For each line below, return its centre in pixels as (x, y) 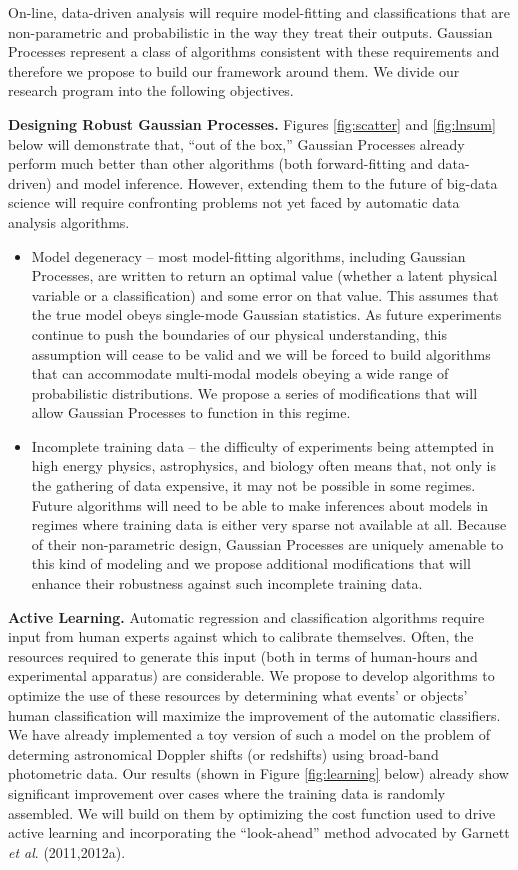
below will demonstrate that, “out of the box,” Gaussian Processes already (236, 143)
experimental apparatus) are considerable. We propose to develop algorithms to (251, 675)
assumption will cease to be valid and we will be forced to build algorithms (261, 353)
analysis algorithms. (69, 221)
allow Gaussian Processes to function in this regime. (191, 412)
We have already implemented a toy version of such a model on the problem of (249, 734)
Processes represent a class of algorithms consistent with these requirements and (254, 51)
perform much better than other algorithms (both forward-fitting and (221, 163)
